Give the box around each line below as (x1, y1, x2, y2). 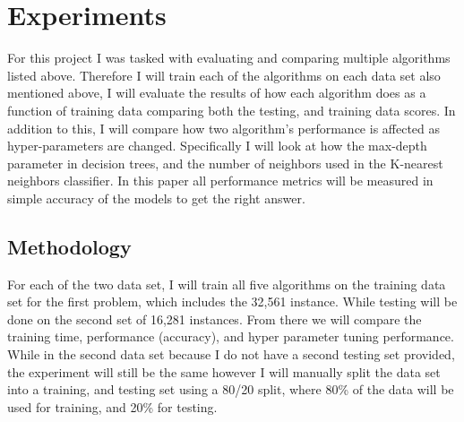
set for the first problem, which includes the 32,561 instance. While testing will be (7, 292, 458, 311)
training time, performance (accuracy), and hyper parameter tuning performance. (7, 327, 454, 346)
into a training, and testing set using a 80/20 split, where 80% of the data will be (7, 380, 454, 399)
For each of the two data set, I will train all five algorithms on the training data (7, 274, 446, 293)
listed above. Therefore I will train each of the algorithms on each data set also (7, 65, 441, 84)
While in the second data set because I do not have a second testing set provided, (7, 345, 455, 364)
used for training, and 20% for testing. (7, 397, 218, 416)
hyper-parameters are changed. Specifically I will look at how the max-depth (7, 136, 427, 155)
